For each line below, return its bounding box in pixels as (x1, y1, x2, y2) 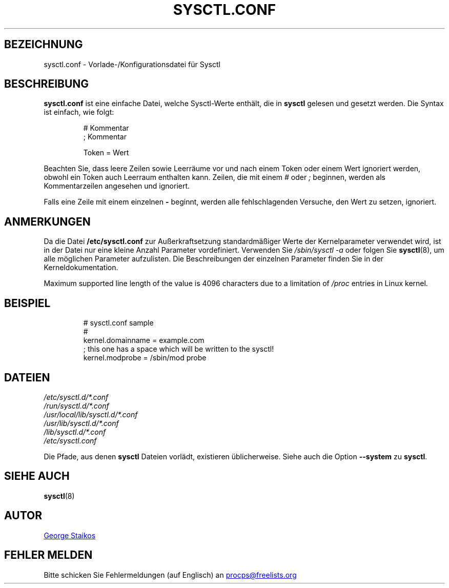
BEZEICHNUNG (4, 38, 83, 51)
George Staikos (44, 531, 96, 540)
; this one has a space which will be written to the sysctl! (83, 344, 274, 354)
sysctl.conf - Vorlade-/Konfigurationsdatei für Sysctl (44, 59, 220, 69)
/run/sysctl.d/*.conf (44, 401, 109, 410)
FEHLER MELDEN (4, 549, 93, 562)
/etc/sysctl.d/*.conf (44, 392, 109, 401)
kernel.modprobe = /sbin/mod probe (83, 353, 207, 362)
